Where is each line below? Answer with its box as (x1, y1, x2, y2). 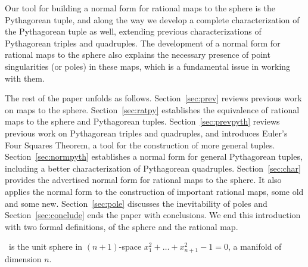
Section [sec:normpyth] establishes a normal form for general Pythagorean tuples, (5, 150, 303, 163)
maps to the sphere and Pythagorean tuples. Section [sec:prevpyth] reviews (5, 115, 280, 128)
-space (119, 240, 142, 253)
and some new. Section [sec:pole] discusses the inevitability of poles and (5, 197, 267, 209)
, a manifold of (228, 240, 282, 253)
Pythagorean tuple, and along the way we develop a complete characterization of (5, 13, 300, 26)
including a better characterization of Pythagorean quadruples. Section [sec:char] (5, 162, 301, 174)
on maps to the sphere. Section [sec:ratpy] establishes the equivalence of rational (5, 103, 300, 116)
